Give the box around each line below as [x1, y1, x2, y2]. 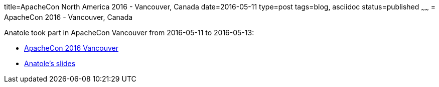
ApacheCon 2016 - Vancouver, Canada [4, 12, 133, 21]
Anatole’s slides [24, 59, 76, 68]
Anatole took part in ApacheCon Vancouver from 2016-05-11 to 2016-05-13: [4, 28, 254, 37]
